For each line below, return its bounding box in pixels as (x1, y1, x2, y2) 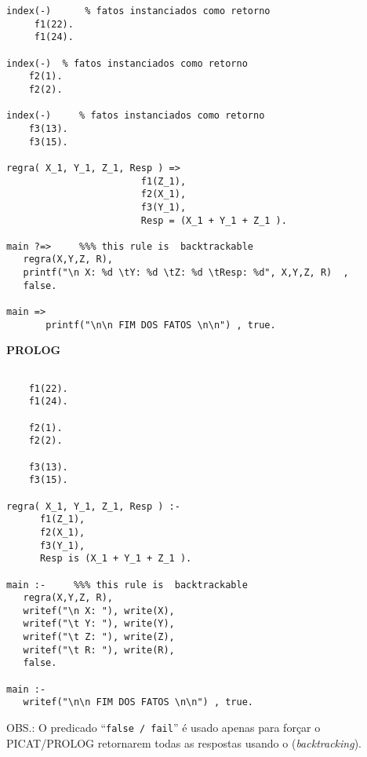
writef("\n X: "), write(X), (23, 605, 175, 616)
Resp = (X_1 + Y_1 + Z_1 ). (140, 214, 287, 226)
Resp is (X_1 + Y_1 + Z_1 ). (39, 553, 192, 565)
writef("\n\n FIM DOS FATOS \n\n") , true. (23, 697, 253, 708)
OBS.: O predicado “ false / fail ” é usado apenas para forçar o (6, 719, 321, 736)
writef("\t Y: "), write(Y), (23, 618, 175, 630)
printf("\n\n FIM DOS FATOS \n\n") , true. (45, 319, 276, 331)
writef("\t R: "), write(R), (23, 644, 175, 656)
